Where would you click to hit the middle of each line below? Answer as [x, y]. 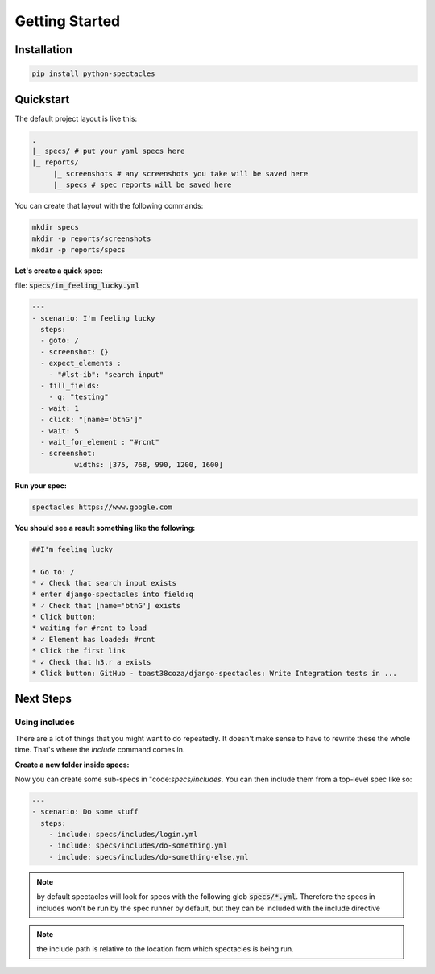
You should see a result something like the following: [105, 528]
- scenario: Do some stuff [85, 812]
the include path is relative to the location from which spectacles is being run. [165, 949]
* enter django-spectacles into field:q [112, 595]
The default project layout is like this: [76, 118]
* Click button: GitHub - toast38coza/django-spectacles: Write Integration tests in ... [215, 674]
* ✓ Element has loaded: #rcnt [94, 639]
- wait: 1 [60, 408]
